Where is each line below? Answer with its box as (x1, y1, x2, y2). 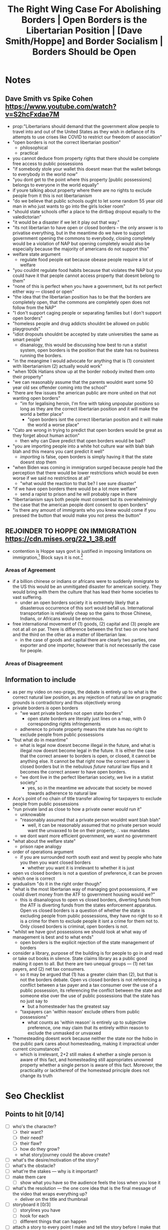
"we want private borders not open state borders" (20, 710, 123, 716)
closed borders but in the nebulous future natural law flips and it (20, 763, 153, 770)
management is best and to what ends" (12, 934, 94, 940)
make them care (12, 1174, 46, 1180)
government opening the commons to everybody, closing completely (12, 235, 155, 241)
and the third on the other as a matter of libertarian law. (12, 631, 127, 638)
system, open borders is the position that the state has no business (20, 347, 159, 353)
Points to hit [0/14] (5, 1110, 64, 1119)
